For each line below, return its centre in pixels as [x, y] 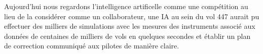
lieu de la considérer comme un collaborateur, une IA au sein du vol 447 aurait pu [132, 16]
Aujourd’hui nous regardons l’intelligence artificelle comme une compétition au [126, 6]
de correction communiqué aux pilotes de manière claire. [92, 46]
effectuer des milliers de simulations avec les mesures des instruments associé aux [130, 26]
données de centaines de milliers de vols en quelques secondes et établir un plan [127, 36]
